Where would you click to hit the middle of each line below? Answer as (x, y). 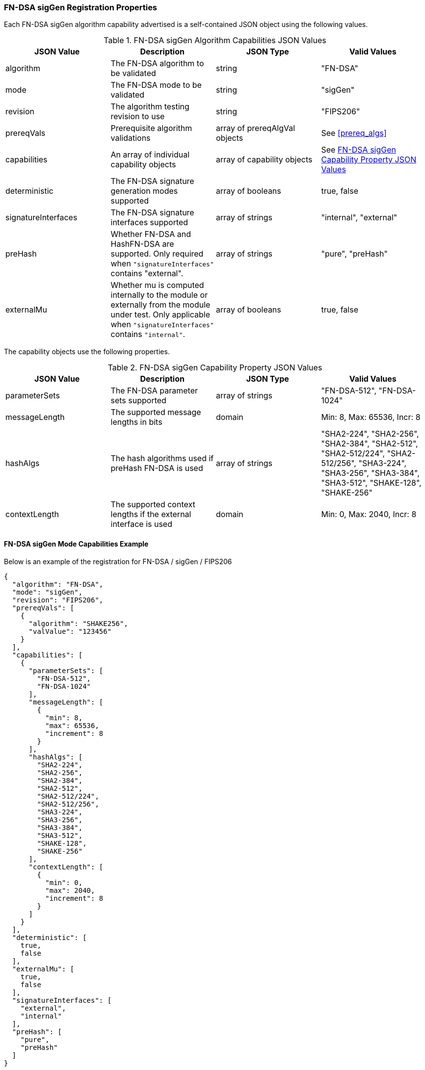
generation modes (144, 191)
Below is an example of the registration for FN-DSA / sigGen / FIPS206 (118, 561)
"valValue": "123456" (70, 631)
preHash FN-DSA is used (157, 468)
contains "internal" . (148, 334)
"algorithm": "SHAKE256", (78, 623)
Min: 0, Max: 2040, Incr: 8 (369, 514)
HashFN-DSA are (142, 244)
